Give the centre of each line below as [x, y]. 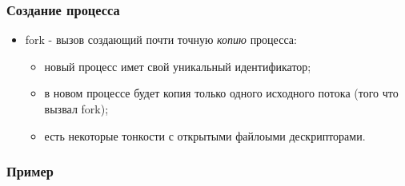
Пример [30, 171]
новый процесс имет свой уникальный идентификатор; [178, 66]
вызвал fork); [76, 109]
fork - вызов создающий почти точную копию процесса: [161, 40]
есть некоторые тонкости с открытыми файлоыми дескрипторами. [205, 135]
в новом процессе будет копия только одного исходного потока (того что [221, 93]
